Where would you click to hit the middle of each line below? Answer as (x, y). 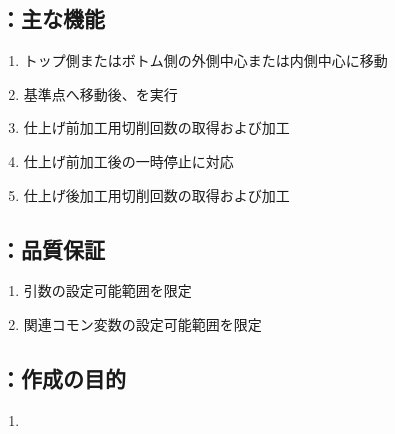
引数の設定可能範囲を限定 (107, 290)
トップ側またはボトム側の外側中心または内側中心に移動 (205, 60)
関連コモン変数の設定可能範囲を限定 (142, 323)
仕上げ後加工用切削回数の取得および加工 (156, 194)
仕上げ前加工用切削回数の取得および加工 (156, 127)
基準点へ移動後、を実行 (100, 93)
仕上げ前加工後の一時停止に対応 (128, 160)
